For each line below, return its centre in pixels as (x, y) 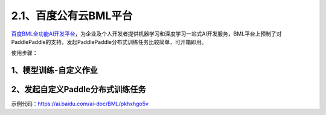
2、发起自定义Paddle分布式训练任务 (78, 89)
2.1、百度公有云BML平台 (72, 16)
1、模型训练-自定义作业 (54, 70)
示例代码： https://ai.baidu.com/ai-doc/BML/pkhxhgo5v (80, 104)
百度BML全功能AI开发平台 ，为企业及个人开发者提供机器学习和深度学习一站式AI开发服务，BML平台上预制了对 (146, 34)
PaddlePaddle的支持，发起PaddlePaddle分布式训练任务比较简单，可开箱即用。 (109, 42)
